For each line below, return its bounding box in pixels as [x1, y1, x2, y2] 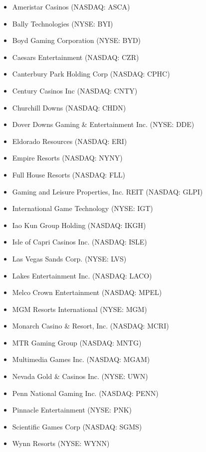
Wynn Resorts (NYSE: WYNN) [12, 438, 110, 448]
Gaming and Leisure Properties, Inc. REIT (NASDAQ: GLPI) [12, 186, 203, 196]
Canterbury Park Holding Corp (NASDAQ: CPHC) [12, 68, 170, 79]
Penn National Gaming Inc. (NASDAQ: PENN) [12, 387, 159, 398]
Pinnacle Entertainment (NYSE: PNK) [12, 404, 132, 415]
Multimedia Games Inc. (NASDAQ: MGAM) [12, 354, 150, 364]
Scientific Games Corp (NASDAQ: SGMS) [12, 421, 142, 431]
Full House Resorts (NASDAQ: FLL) [12, 169, 126, 179]
